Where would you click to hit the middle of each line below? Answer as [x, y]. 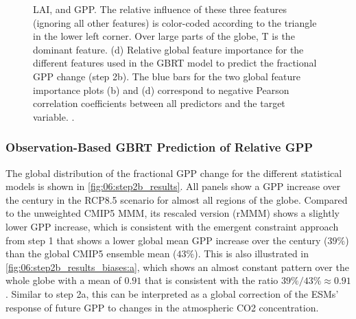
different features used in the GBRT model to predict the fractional [175, 63]
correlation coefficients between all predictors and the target [159, 103]
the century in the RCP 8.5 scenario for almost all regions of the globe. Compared [177, 199]
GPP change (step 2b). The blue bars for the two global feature [167, 76]
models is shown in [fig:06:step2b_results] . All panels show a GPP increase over [173, 186]
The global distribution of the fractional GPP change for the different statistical [174, 173]
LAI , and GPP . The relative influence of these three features [160, 9]
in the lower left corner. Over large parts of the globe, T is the [164, 36]
